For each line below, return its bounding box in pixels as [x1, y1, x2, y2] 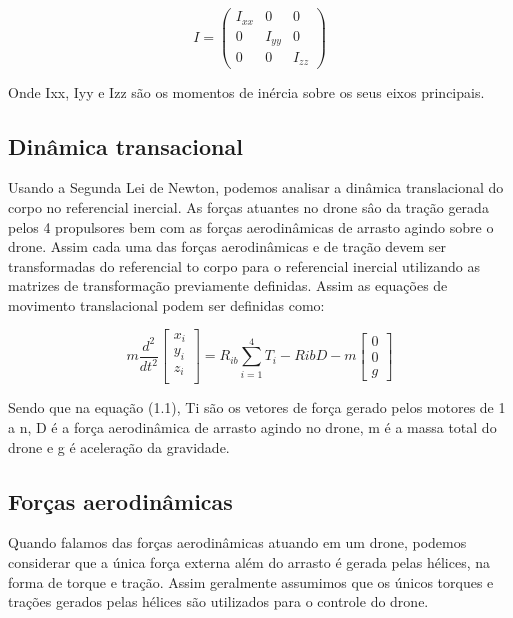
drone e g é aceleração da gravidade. [8, 436, 230, 457]
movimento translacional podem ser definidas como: [8, 294, 325, 315]
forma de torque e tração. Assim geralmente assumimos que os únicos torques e [8, 571, 494, 592]
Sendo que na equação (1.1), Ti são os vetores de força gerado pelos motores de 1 [8, 397, 506, 418]
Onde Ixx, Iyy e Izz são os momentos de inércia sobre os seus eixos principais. [8, 81, 485, 102]
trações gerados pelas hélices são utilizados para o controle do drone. [8, 591, 429, 612]
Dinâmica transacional [8, 130, 243, 161]
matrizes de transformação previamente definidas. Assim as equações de [8, 275, 448, 296]
